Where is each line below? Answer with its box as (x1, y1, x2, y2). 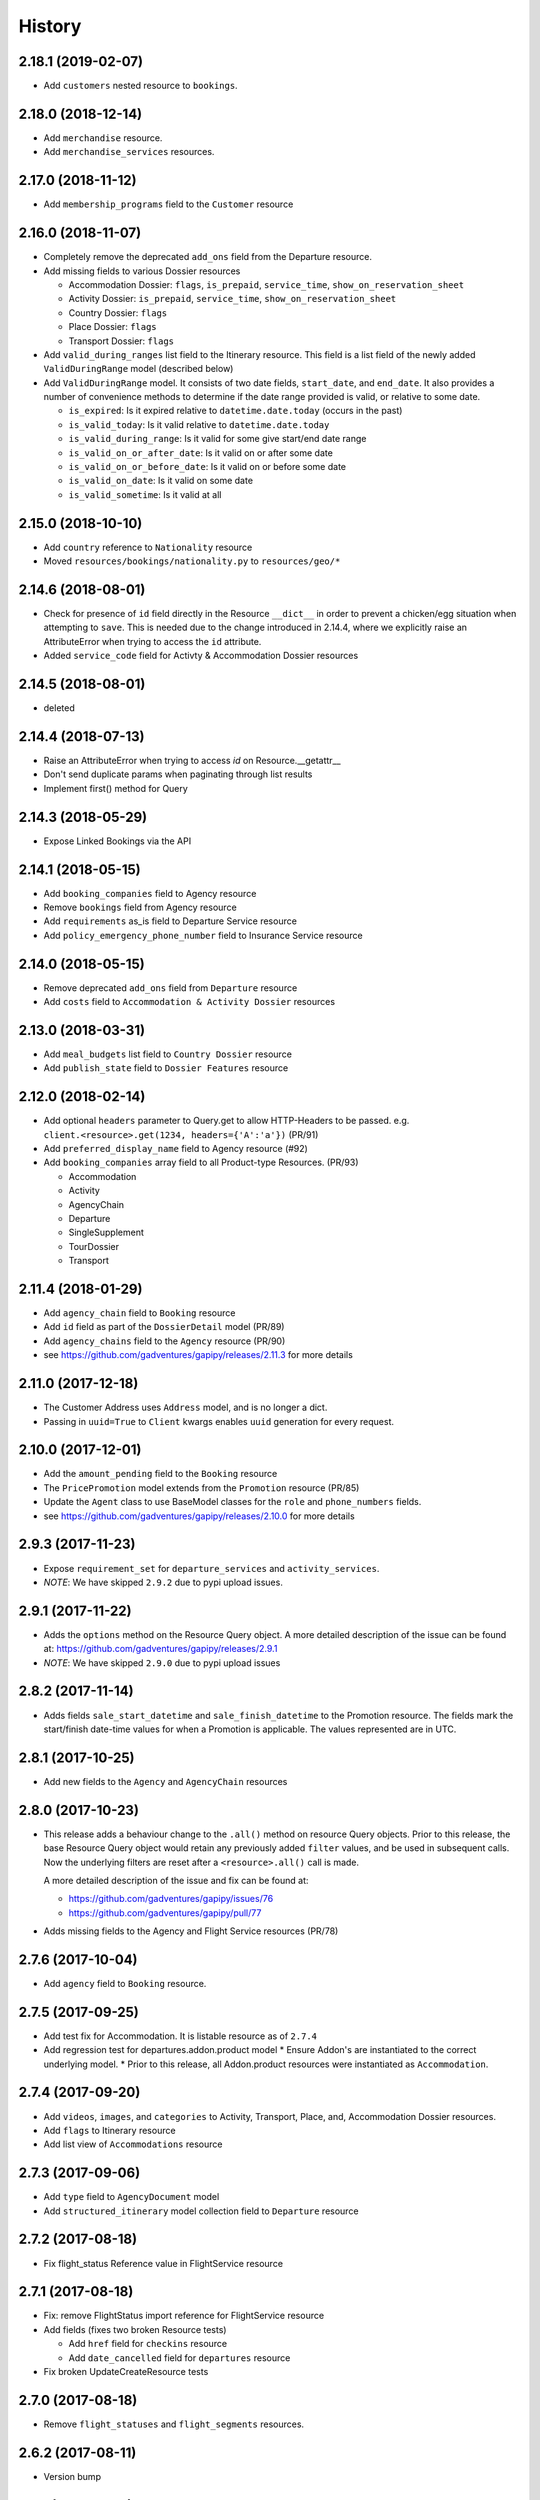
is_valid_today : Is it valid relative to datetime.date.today (68, 418, 330, 430)
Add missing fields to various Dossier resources (43, 265, 241, 277)
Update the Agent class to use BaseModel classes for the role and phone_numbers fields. (43, 1496, 422, 1508)
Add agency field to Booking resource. (43, 1977, 207, 1989)
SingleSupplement (68, 1226, 145, 1239)
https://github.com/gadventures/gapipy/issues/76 (68, 1893, 274, 1905)
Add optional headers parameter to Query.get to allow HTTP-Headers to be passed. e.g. (43, 1115, 410, 1127)
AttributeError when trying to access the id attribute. (43, 635, 262, 647)
